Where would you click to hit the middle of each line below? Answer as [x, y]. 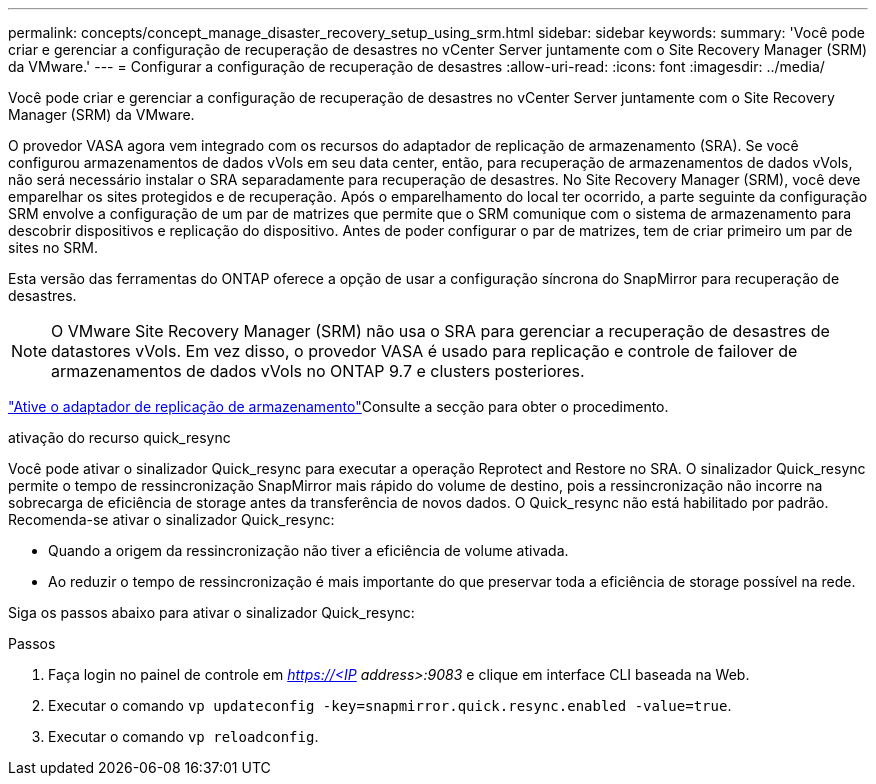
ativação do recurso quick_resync [119, 437]
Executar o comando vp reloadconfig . [183, 736]
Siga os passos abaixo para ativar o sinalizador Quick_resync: [211, 612]
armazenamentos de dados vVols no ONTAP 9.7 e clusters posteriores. [318, 371]
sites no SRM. [53, 247]
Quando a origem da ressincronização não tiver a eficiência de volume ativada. [308, 550]
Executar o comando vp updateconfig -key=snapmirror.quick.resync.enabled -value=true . [390, 705]
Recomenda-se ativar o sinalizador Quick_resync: [171, 519]
